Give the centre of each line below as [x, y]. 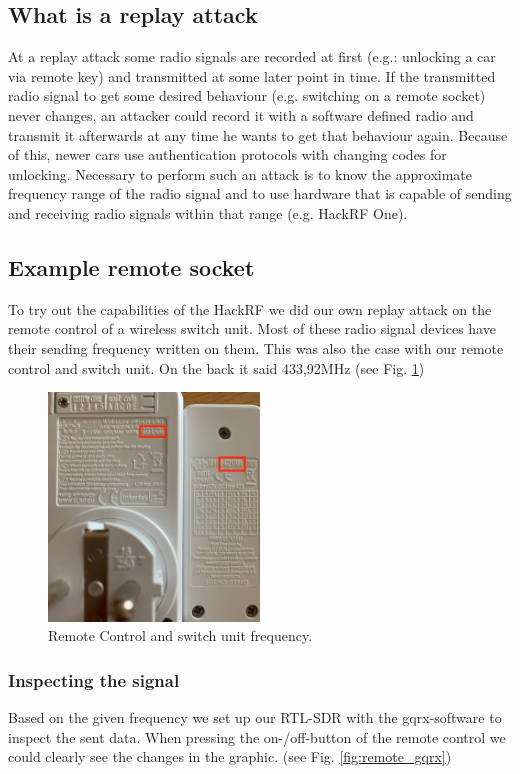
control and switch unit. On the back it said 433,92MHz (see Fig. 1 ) [216, 367]
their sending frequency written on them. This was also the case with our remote [256, 347]
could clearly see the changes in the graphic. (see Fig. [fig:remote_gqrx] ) [230, 756]
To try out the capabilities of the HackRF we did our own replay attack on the [250, 308]
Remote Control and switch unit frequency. [180, 635]
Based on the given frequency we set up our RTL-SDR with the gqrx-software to [255, 716]
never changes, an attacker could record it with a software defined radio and [241, 114]
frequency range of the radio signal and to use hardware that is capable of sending [260, 193]
